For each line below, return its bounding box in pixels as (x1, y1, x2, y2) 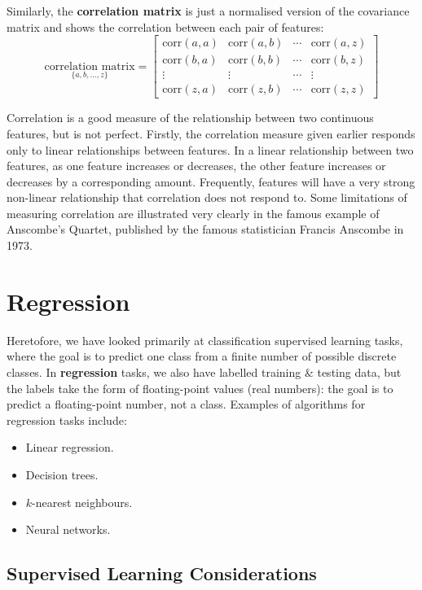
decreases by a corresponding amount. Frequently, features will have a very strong (7, 173, 415, 190)
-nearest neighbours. (32, 493, 133, 510)
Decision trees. (25, 465, 99, 483)
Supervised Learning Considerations (7, 561, 317, 586)
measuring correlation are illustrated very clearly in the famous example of (7, 204, 380, 221)
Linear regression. (25, 439, 114, 456)
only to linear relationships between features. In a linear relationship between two (7, 141, 414, 158)
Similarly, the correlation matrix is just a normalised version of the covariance (7, 2, 410, 19)
